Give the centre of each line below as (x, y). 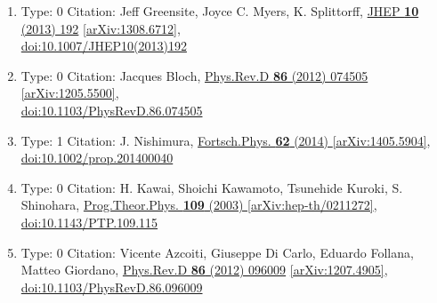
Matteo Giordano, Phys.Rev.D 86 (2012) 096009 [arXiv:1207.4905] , (204, 270)
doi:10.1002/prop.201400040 (97, 158)
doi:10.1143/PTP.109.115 (89, 222)
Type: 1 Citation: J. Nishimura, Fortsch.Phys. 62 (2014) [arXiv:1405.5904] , (226, 140)
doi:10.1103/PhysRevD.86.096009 (112, 287)
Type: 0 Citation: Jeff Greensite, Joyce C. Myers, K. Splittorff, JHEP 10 (220, 11)
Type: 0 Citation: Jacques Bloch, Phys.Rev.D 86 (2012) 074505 (194, 75)
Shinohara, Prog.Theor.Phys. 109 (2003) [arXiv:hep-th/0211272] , (199, 205)
